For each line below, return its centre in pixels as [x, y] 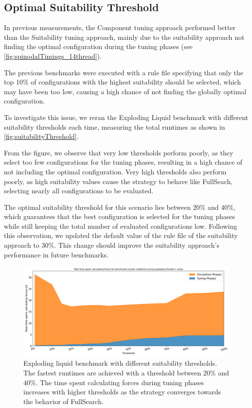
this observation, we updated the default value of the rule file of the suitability [121, 235]
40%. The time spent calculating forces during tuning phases [114, 382]
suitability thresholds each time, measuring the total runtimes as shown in [115, 127]
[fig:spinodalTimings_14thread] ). [53, 56]
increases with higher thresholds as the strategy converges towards [122, 392]
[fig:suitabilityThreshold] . [41, 136]
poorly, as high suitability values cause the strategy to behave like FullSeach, [118, 181]
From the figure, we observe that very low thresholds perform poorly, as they [119, 152]
